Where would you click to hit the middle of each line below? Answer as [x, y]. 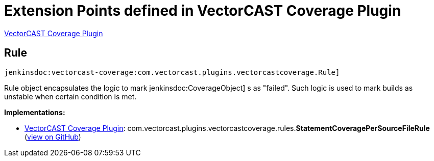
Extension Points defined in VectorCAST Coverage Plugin [203, 11]
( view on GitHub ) [53, 137]
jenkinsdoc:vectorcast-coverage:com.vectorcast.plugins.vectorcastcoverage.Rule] [172, 72]
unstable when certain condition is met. [70, 96]
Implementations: [35, 112]
